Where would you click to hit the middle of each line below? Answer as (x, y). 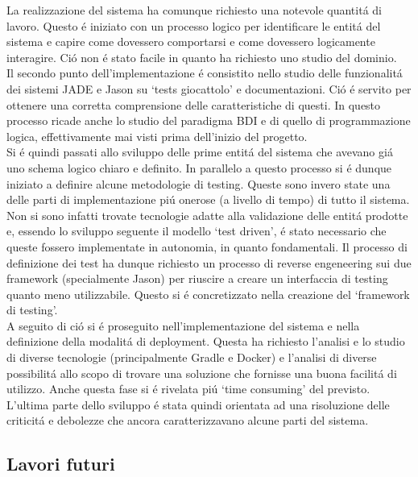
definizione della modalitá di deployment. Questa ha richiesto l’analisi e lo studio (206, 341)
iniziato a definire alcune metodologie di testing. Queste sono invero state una (199, 183)
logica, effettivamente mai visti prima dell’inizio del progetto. (157, 136)
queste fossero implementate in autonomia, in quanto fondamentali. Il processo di (207, 246)
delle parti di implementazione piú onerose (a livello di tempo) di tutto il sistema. (208, 199)
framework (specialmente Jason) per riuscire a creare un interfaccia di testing (197, 278)
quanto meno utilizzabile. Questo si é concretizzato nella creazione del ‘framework (208, 294)
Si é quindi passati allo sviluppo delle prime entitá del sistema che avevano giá (200, 152)
